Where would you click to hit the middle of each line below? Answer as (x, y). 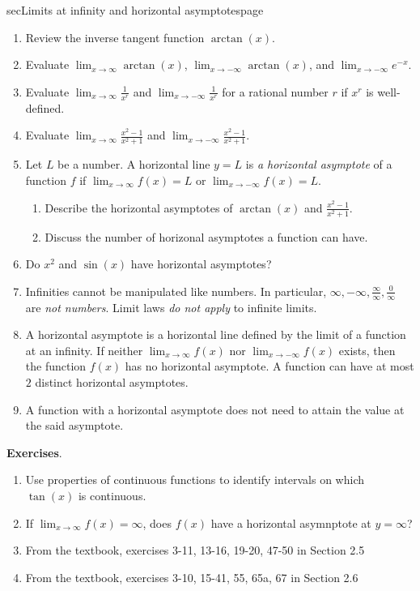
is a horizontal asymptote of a (319, 164)
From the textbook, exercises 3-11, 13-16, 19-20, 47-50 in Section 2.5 (195, 550)
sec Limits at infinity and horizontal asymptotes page (135, 10)
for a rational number (275, 91)
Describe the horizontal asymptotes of (139, 207)
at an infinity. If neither (84, 350)
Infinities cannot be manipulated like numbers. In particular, (176, 291)
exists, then (367, 350)
